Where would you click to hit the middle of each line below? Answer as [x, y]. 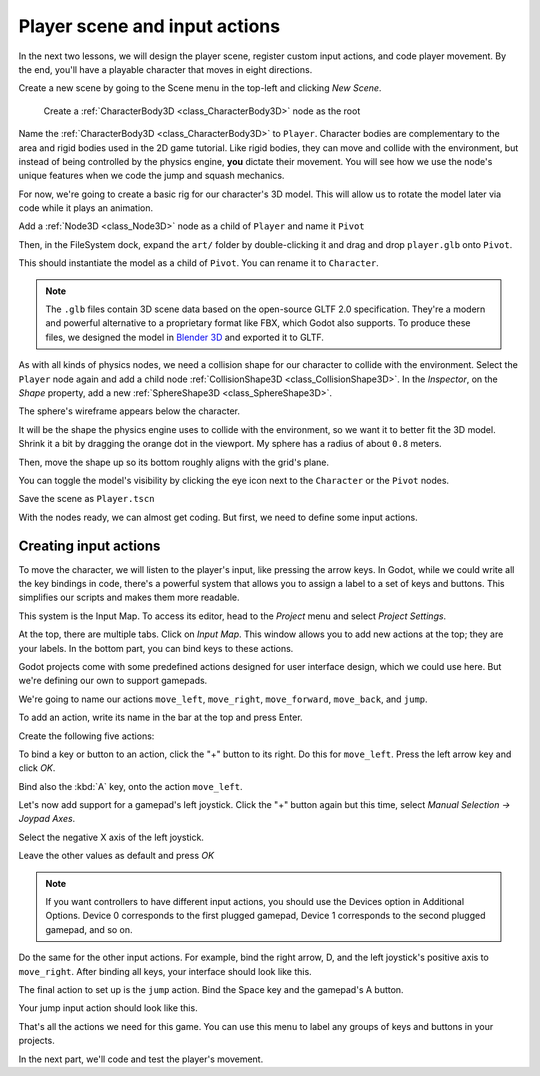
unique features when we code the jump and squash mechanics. [151, 176]
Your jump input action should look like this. [108, 1008]
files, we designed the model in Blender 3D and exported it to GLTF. [185, 337]
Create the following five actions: [86, 736]
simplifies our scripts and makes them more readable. [129, 597]
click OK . [37, 768]
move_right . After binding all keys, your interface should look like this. [165, 971]
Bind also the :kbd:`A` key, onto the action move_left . [131, 786]
